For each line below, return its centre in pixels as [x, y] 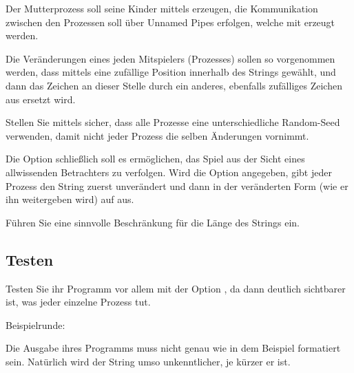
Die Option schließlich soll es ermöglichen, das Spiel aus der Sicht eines [155, 159]
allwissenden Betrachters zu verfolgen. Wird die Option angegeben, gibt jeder [169, 172]
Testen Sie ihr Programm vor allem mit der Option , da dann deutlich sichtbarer [176, 288]
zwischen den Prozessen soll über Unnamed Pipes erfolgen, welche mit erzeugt [170, 22]
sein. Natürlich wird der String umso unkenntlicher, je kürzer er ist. [148, 361]
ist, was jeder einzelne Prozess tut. [78, 302]
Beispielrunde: [35, 324]
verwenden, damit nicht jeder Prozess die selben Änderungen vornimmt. [157, 135]
